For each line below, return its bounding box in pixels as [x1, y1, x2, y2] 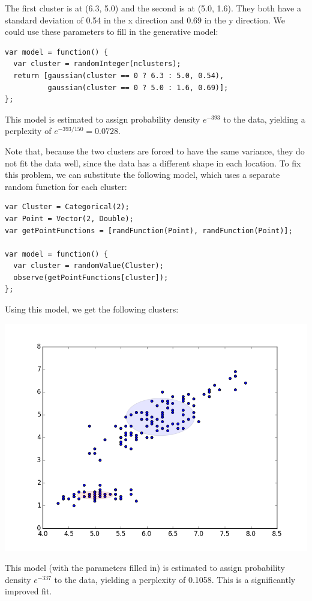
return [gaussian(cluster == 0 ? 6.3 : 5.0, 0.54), [13, 71, 224, 80]
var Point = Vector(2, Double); [5, 214, 134, 223]
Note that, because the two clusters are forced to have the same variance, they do [5, 144, 305, 157]
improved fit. [5, 585, 52, 597]
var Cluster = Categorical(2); [5, 203, 130, 212]
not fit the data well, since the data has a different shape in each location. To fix [5, 156, 301, 169]
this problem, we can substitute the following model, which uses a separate [5, 168, 280, 181]
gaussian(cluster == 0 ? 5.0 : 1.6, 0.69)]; [47, 83, 229, 92]
